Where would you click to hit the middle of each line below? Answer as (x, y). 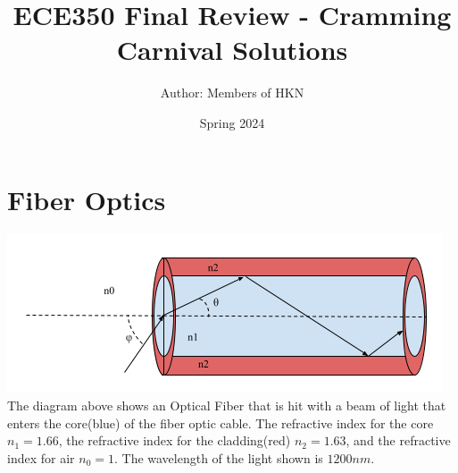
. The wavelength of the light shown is (218, 457)
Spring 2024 (232, 122)
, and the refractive (398, 440)
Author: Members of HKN (232, 93)
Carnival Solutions (232, 50)
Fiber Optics (87, 199)
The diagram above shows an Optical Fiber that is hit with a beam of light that (227, 405)
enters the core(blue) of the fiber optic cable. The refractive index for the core (221, 422)
